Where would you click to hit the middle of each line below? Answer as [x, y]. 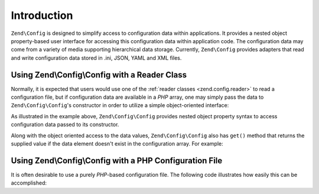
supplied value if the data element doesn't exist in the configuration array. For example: [117, 143]
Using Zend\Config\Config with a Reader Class [99, 75]
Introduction [42, 15]
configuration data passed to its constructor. [65, 125]
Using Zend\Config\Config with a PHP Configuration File [117, 161]
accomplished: [29, 183]
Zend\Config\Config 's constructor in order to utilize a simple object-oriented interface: [120, 105]
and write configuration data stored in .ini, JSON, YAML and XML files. [96, 58]
